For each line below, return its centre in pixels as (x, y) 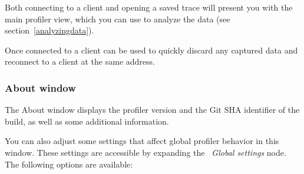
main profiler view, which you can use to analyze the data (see (118, 19)
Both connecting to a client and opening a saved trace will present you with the (149, 7)
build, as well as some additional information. (87, 121)
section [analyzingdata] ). (49, 30)
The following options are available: (69, 164)
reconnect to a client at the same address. (80, 61)
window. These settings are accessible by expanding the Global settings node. (146, 152)
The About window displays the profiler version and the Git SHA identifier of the (152, 110)
